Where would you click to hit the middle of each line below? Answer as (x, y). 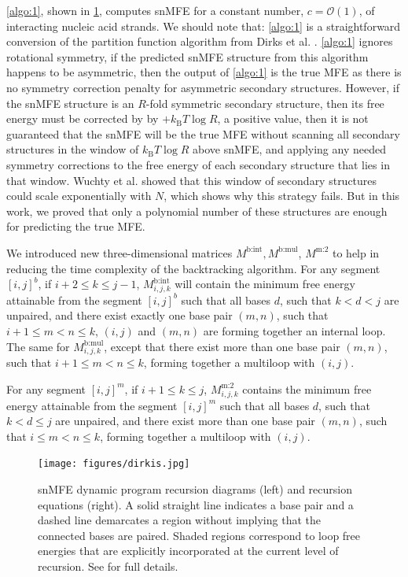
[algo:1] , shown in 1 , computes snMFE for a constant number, (155, 10)
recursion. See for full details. (108, 566)
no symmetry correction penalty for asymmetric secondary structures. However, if (203, 87)
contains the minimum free (307, 388)
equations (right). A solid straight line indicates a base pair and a (196, 504)
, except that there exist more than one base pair (222, 346)
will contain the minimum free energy (265, 284)
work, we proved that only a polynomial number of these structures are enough (197, 211)
